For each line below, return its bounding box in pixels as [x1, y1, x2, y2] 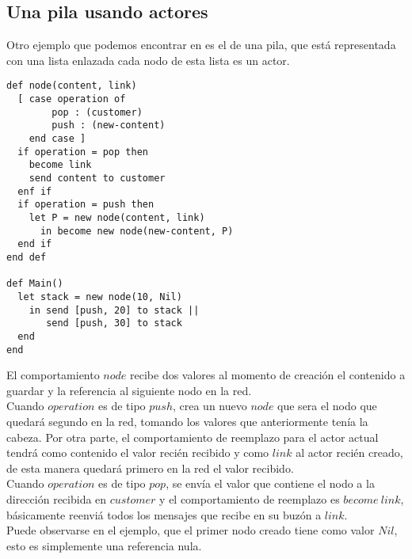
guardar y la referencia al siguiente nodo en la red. [6, 382, 252, 398]
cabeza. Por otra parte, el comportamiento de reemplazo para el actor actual [6, 428, 379, 445]
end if [17, 238, 52, 250]
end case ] [29, 133, 86, 145]
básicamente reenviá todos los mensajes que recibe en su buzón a [6, 506, 322, 523]
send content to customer [29, 172, 166, 184]
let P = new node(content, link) [29, 211, 205, 223]
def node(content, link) [6, 80, 137, 92]
